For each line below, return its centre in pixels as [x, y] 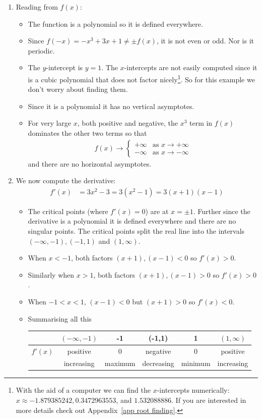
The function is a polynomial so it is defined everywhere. [115, 23]
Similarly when [51, 274]
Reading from [37, 7]
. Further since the [222, 211]
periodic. [41, 50]
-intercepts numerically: [193, 390]
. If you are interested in [209, 400]
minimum [196, 363]
